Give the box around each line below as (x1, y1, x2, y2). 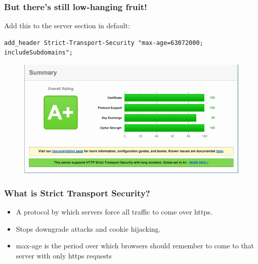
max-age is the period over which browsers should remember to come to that (16, 240, 254, 251)
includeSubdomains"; (4, 49, 73, 57)
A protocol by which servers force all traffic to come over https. (16, 206, 212, 217)
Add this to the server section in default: (4, 20, 130, 31)
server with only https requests (16, 250, 112, 260)
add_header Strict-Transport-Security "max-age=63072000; (4, 39, 203, 46)
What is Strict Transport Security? (4, 186, 150, 199)
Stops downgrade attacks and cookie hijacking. (16, 223, 161, 234)
